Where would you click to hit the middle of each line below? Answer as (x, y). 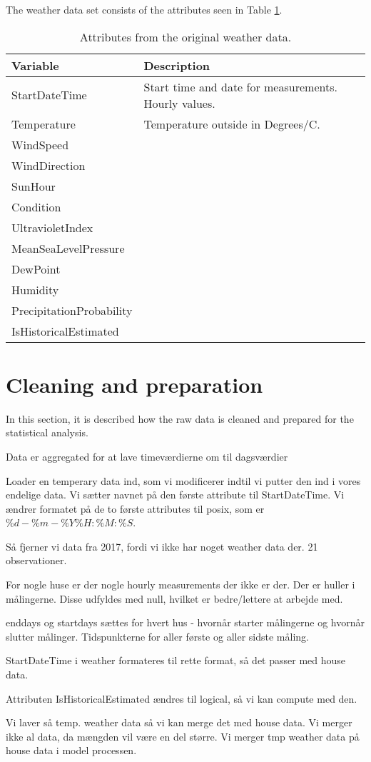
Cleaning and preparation (134, 384)
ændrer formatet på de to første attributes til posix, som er (135, 508)
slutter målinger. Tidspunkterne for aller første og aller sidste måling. (157, 636)
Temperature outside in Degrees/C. (232, 124)
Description (177, 65)
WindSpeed (40, 144)
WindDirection (49, 165)
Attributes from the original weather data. (185, 36)
